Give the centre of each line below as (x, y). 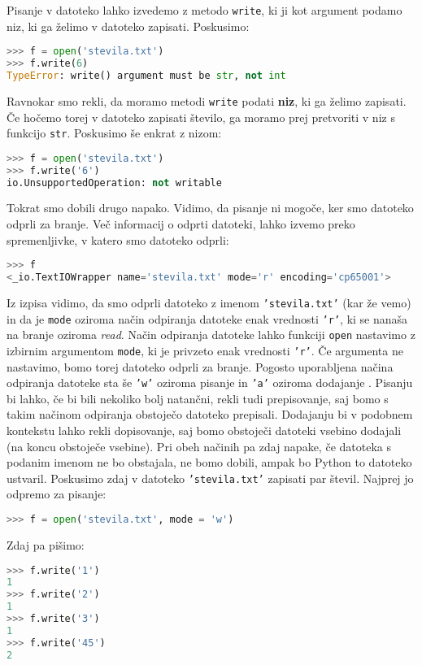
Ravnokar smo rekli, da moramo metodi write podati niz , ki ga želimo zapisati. (207, 100)
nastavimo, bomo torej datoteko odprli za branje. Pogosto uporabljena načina (200, 366)
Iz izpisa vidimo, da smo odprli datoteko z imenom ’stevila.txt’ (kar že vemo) (209, 302)
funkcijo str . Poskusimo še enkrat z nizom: (114, 133)
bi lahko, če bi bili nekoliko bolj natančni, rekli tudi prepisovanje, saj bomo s (198, 398)
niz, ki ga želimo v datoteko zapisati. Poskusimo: (128, 26)
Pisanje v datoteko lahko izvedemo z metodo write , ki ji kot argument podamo (204, 10)
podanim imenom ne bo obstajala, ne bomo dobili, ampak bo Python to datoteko (209, 462)
